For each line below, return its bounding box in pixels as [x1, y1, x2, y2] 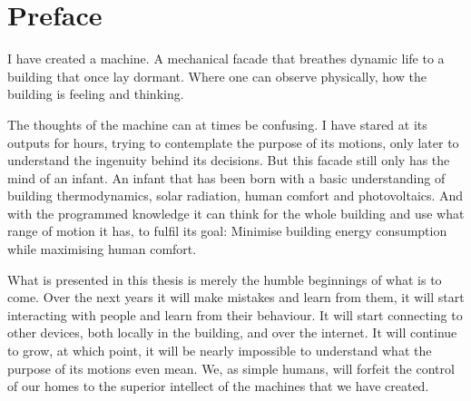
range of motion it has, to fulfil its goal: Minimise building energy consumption [7, 221, 447, 240]
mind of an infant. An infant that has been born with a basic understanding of [7, 168, 446, 187]
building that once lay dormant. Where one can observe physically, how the [7, 66, 427, 85]
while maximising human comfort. [7, 240, 197, 259]
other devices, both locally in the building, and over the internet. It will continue [7, 323, 457, 342]
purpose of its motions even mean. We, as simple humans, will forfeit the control [7, 358, 455, 377]
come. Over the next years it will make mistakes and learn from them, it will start [7, 288, 465, 307]
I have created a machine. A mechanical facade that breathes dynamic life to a [7, 49, 445, 68]
